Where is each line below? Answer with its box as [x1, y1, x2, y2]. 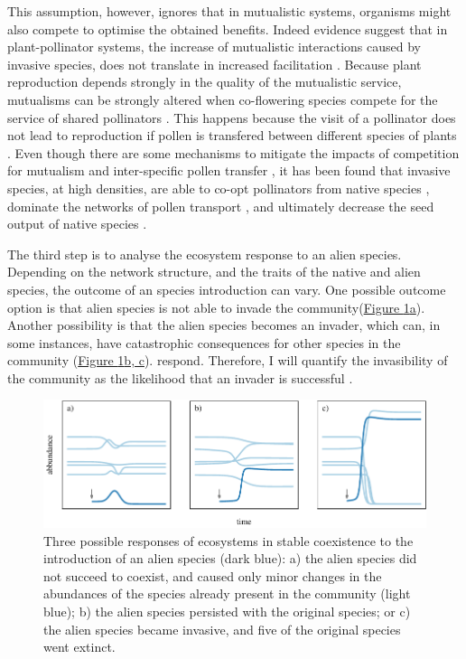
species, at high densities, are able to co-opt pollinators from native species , [7, 178, 430, 197]
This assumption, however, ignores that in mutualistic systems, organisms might [7, 2, 452, 20]
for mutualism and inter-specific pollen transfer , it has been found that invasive [7, 161, 451, 180]
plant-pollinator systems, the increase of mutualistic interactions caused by [7, 37, 421, 56]
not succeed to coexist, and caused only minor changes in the [43, 566, 382, 585]
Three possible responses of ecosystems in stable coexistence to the [43, 531, 414, 550]
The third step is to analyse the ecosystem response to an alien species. [7, 244, 402, 263]
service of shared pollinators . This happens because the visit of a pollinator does [7, 108, 456, 127]
